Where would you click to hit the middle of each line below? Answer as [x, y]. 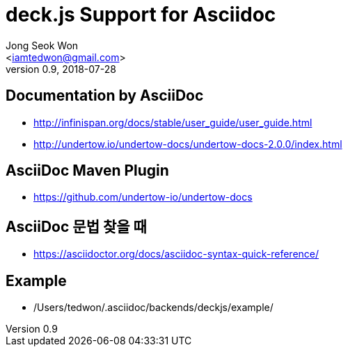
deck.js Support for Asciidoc [141, 15]
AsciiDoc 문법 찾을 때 [76, 226]
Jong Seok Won [42, 45]
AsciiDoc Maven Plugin [87, 171]
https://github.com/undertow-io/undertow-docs [143, 197]
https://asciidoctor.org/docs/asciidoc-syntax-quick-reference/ [176, 254]
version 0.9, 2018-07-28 [61, 69]
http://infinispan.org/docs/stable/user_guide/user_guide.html [173, 122]
